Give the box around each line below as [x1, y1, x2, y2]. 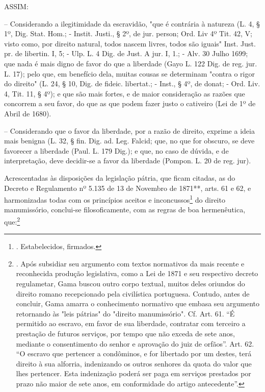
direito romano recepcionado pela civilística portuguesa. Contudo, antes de [16, 288, 250, 299]
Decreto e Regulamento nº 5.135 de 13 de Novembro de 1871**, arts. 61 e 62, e [4, 182, 251, 193]
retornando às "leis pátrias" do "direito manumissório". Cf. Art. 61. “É [16, 308, 235, 318]
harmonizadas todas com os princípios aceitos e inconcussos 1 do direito [4, 193, 225, 205]
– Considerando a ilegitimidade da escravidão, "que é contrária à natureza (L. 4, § [4, 18, 260, 29]
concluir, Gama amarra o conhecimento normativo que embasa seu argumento [16, 298, 259, 309]
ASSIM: [4, 1, 29, 11]
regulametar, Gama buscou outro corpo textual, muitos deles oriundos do [16, 278, 245, 288]
